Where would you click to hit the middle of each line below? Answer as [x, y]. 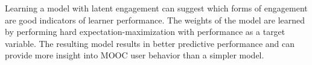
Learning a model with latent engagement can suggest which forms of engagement [156, 8]
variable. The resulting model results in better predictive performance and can [150, 43]
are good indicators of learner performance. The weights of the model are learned [155, 20]
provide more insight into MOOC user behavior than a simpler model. [135, 55]
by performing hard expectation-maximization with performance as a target [145, 32]
